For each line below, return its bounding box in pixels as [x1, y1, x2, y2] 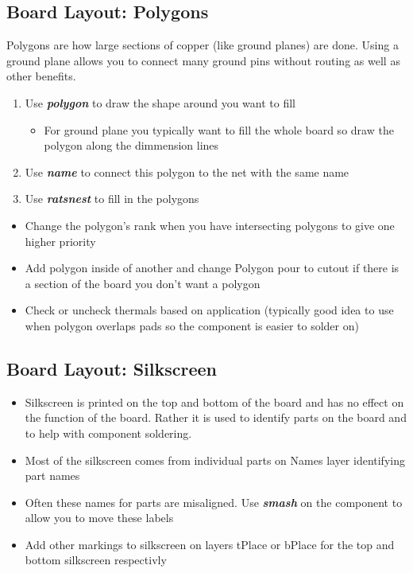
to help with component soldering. [25, 424, 192, 441]
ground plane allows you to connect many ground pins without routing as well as [6, 52, 400, 68]
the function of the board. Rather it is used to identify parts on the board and [25, 409, 407, 426]
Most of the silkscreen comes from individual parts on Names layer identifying [25, 451, 405, 468]
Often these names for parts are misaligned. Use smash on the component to [25, 493, 403, 510]
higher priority [25, 232, 96, 249]
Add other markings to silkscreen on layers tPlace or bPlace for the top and [25, 536, 395, 552]
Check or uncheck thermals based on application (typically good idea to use [25, 302, 394, 318]
